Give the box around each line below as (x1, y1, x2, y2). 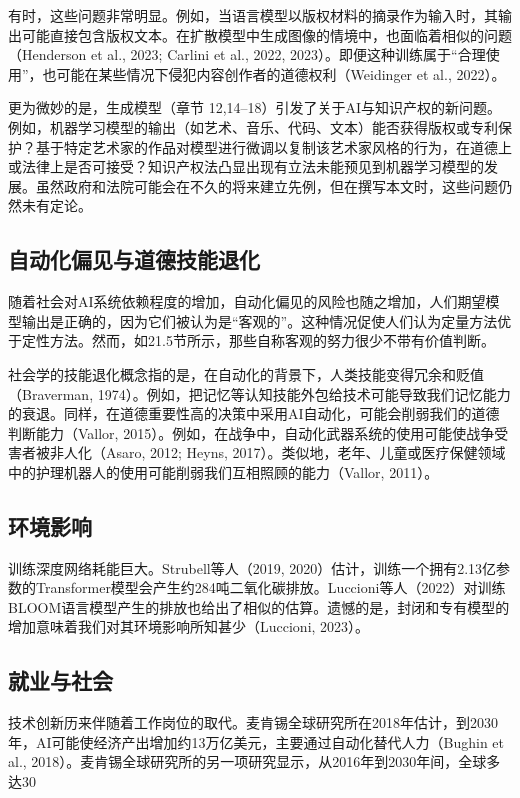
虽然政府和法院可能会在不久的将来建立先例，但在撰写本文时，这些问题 (35, 175, 498, 196)
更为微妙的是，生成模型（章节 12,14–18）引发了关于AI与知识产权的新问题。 (8, 97, 502, 118)
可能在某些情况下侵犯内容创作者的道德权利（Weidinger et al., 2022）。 (56, 63, 506, 84)
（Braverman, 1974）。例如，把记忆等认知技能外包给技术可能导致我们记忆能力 (8, 383, 511, 404)
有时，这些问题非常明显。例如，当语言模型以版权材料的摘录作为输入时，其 (8, 5, 498, 25)
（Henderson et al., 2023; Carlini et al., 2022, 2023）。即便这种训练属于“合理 (8, 44, 486, 65)
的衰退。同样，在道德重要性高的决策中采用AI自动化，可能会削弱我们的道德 (8, 403, 500, 424)
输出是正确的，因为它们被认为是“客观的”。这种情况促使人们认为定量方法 (21, 310, 498, 331)
